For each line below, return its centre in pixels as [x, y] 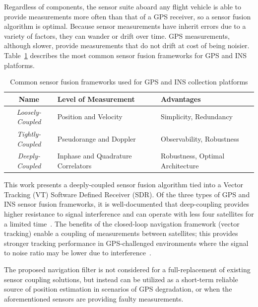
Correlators [74, 166]
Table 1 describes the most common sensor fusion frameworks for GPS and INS [126, 55]
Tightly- [29, 134]
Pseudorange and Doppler [97, 138]
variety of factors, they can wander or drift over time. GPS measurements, [117, 36]
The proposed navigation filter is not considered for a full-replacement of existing [127, 269]
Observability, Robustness [200, 138]
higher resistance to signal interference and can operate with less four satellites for [129, 213]
